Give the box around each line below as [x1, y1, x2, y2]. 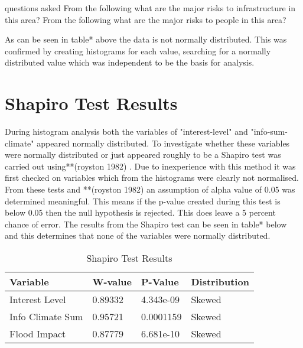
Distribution [191, 275, 249, 289]
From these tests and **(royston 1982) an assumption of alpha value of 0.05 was [5, 183, 295, 196]
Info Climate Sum [9, 310, 83, 324]
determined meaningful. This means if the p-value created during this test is [5, 194, 281, 207]
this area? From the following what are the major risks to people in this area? [5, 13, 286, 25]
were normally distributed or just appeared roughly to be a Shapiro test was [5, 148, 281, 161]
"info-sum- [250, 125, 288, 138]
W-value [92, 275, 132, 289]
